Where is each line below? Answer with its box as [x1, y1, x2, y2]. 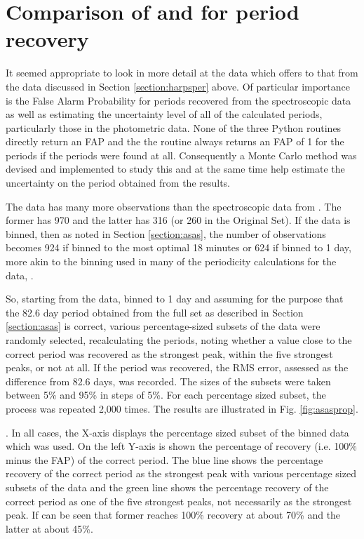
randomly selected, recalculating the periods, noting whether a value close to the [6, 333, 352, 347]
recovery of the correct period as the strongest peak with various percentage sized [6, 466, 356, 481]
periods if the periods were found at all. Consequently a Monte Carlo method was [6, 147, 357, 162]
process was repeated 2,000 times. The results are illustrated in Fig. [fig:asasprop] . [6, 401, 358, 415]
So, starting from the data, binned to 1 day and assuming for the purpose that [6, 291, 344, 306]
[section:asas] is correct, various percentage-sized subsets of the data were [6, 319, 321, 333]
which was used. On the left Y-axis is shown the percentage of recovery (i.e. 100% [6, 439, 357, 453]
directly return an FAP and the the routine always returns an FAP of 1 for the [6, 134, 344, 149]
